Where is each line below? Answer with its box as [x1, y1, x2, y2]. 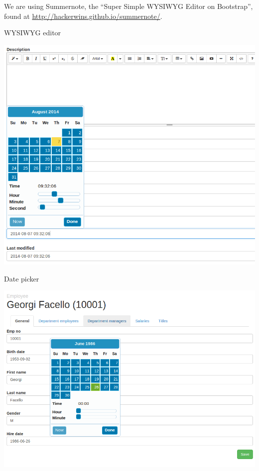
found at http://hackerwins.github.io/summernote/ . [4, 10, 162, 21]
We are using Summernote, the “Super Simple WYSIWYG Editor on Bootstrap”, [4, 1, 253, 11]
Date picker [4, 273, 39, 283]
